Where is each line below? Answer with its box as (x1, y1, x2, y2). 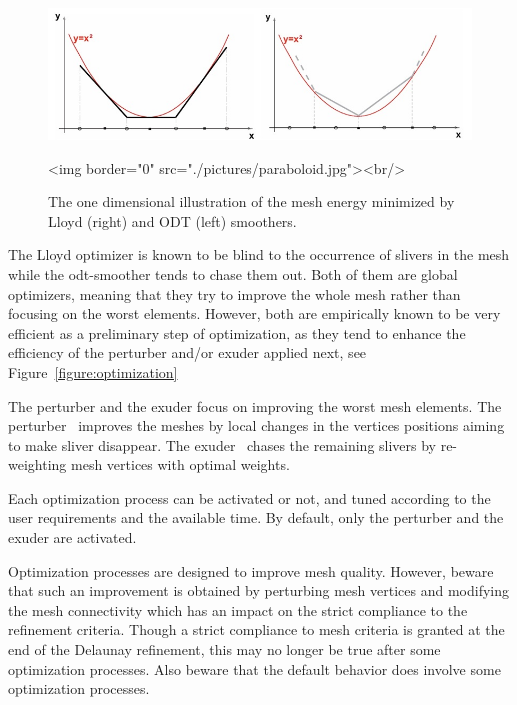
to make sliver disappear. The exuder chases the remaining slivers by (8, 434, 437, 455)
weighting (8, 454, 67, 475)
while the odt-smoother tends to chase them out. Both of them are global (8, 263, 458, 284)
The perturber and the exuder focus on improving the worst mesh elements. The (8, 395, 502, 416)
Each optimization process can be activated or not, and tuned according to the (8, 487, 491, 508)
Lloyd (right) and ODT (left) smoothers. (48, 210, 297, 231)
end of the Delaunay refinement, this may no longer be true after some (8, 639, 441, 660)
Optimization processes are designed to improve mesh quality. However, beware (8, 560, 494, 581)
